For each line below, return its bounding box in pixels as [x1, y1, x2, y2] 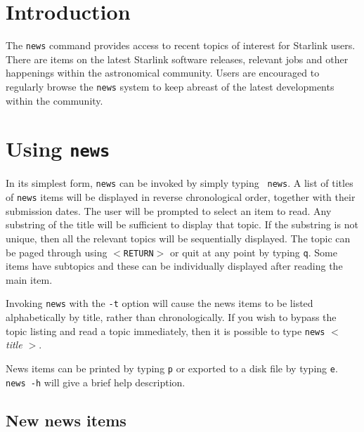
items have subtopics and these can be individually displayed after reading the [6, 258, 343, 273]
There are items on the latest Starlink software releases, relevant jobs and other [6, 51, 349, 66]
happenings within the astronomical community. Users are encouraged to [6, 65, 320, 80]
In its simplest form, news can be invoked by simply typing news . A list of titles [6, 176, 353, 190]
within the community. [6, 93, 103, 107]
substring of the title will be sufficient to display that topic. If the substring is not [6, 217, 358, 232]
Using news [6, 134, 110, 163]
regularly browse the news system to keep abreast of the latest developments [6, 79, 334, 93]
